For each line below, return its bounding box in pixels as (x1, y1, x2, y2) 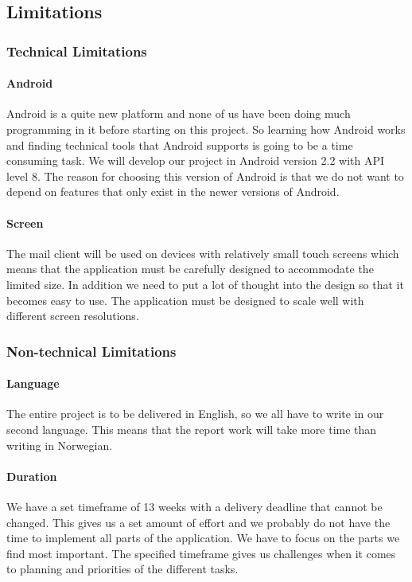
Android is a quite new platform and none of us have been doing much (6, 105, 351, 122)
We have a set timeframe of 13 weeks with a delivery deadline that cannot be (6, 498, 383, 514)
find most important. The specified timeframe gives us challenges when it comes (6, 545, 396, 561)
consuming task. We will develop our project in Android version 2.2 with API (6, 152, 385, 169)
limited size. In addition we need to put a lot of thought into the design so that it (6, 275, 404, 292)
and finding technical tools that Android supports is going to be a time (6, 136, 353, 153)
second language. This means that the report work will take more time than (6, 420, 377, 437)
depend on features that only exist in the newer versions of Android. (6, 183, 340, 200)
